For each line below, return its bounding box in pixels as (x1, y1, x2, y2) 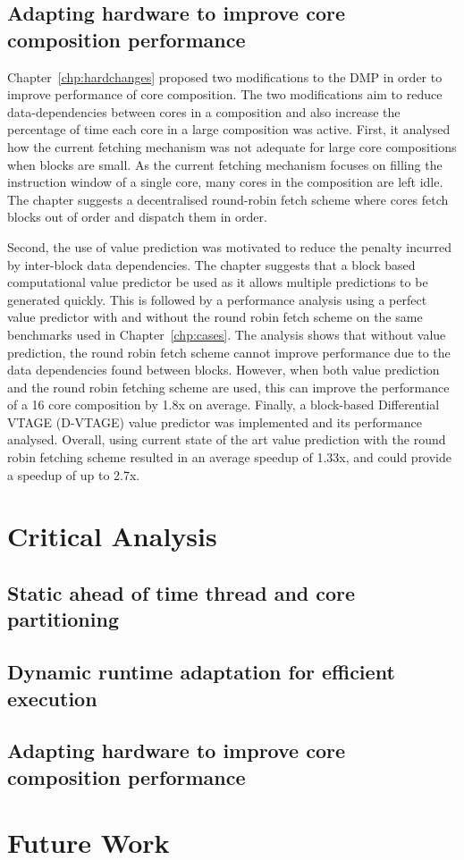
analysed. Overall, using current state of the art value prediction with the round (7, 430, 446, 449)
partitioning (7, 605, 119, 633)
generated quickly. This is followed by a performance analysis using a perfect (7, 290, 427, 308)
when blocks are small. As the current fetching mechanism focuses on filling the (7, 155, 443, 173)
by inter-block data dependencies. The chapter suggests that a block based (7, 255, 416, 274)
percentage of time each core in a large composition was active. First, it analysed (7, 120, 451, 139)
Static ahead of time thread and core (7, 579, 356, 607)
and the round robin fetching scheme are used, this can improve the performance (7, 377, 450, 396)
